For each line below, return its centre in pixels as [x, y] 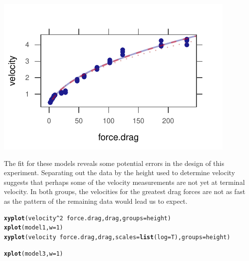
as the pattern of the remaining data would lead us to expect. [96, 201]
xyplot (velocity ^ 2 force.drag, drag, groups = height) [88, 218]
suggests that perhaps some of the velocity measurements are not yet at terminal [124, 182]
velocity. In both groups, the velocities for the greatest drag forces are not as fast [125, 191]
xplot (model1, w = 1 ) [34, 228]
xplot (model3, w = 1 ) [34, 253]
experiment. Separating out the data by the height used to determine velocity [120, 172]
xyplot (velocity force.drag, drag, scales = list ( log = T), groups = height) [117, 237]
